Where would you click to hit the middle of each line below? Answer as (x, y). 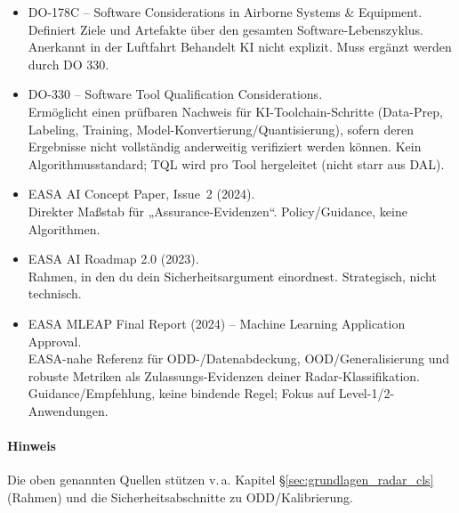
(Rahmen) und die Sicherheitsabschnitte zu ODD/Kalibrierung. (181, 497)
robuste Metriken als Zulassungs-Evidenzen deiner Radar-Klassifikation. (224, 375)
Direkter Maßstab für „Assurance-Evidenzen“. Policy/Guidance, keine (217, 211)
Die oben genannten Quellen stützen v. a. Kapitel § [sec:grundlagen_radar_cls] (221, 480)
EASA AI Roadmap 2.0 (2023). (113, 259)
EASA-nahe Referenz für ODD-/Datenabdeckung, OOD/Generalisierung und (239, 358)
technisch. (55, 293)
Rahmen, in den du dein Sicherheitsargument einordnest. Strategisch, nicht (232, 276)
